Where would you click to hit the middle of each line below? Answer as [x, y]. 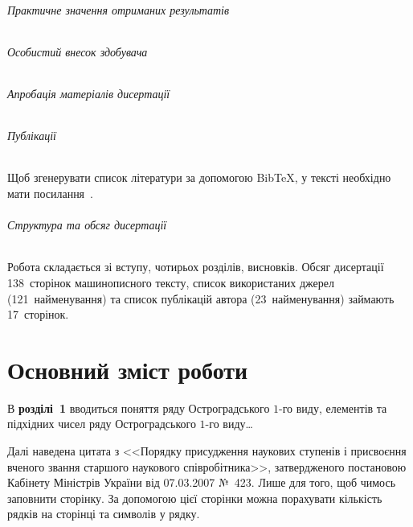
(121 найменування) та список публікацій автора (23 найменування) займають [201, 298]
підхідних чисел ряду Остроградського [102, 424]
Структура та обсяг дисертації [87, 225]
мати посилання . [50, 193]
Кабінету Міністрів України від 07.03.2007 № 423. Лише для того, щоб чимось [202, 482]
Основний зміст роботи [128, 369]
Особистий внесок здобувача [78, 51]
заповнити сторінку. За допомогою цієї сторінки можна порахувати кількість [195, 498]
